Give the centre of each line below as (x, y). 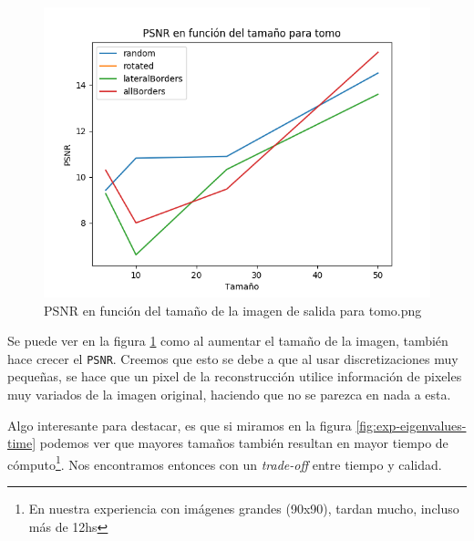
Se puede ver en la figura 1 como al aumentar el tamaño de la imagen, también (228, 341)
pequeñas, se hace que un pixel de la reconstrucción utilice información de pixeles (235, 376)
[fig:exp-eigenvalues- (411, 425)
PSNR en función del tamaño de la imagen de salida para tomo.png (233, 310)
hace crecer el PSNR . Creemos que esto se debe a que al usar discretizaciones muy (233, 358)
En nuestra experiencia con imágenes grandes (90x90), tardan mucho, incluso (244, 509)
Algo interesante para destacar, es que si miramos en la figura (180, 425)
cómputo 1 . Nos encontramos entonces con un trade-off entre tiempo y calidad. (225, 463)
